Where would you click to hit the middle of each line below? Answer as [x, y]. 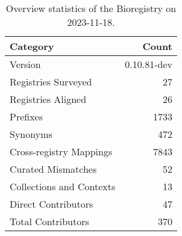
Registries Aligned [48, 99]
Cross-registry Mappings [61, 151]
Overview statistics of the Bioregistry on [91, 8]
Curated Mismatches [53, 169]
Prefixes [27, 116]
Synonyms [31, 134]
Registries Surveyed [51, 82]
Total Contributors [49, 221]
